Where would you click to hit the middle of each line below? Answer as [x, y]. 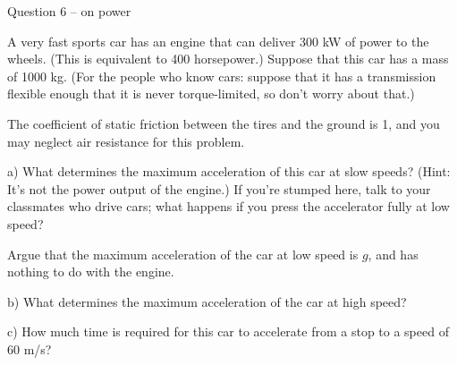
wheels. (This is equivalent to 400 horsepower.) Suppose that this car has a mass [228, 59]
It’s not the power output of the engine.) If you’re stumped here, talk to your [219, 188]
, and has [393, 254]
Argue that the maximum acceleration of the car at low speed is [183, 254]
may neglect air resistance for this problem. [126, 141]
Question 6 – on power [69, 11]
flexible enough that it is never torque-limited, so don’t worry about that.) [211, 93]
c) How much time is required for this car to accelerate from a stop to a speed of [228, 331]
